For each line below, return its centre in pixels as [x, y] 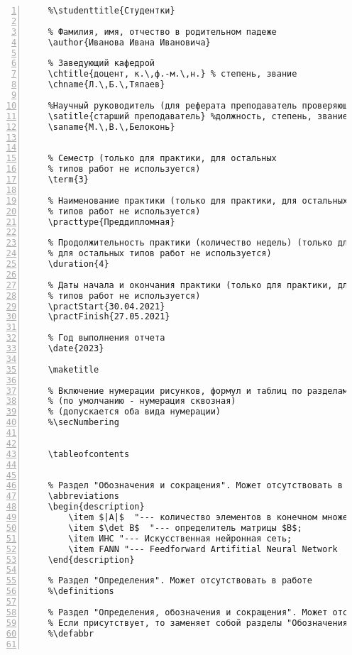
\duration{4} [78, 264]
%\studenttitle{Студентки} [111, 11]
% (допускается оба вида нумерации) [134, 412]
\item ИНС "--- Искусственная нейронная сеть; [180, 538]
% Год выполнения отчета [106, 338]
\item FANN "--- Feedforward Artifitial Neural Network [203, 549]
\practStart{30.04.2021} [106, 306]
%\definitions [81, 591]
